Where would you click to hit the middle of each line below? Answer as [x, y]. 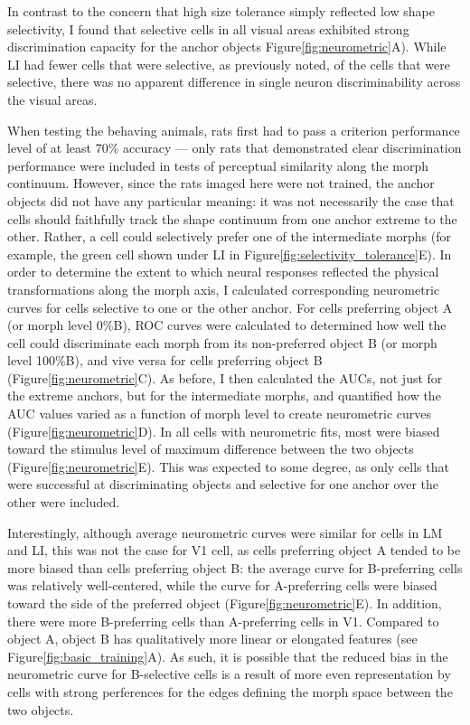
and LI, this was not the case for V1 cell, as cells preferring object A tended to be [234, 550]
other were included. [64, 502]
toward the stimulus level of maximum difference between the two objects [211, 449]
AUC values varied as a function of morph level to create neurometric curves [220, 414]
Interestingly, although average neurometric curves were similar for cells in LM [225, 532]
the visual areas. [52, 99]
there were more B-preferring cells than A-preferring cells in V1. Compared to [223, 621]
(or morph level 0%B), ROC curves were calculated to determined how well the [227, 325]
